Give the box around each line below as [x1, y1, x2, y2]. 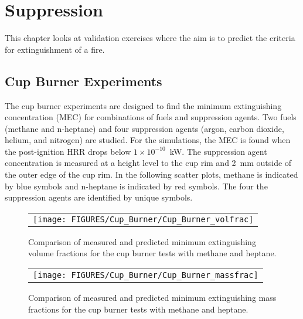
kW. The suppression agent [169, 145, 267, 157]
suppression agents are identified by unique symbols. [5, 191, 193, 203]
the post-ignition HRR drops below [5, 145, 131, 157]
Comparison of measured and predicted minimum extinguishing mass [28, 291, 277, 304]
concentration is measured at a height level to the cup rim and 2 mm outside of [5, 157, 292, 169]
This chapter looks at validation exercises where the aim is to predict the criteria [5, 32, 295, 44]
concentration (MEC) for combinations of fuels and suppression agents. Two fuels [5, 111, 297, 123]
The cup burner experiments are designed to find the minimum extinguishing [5, 99, 282, 111]
